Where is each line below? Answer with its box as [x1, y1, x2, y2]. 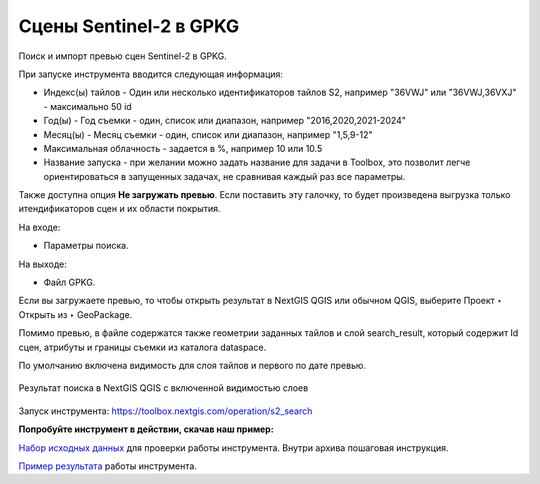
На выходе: [18, 258, 67, 270]
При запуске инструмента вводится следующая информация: [18, 68, 284, 80]
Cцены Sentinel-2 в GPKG [18, 15, 240, 37]
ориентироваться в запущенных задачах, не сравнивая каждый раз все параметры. [43, 170, 406, 182]
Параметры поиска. [43, 240, 129, 252]
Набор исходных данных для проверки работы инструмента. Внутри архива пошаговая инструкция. [18, 441, 449, 454]
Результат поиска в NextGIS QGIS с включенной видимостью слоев [18, 382, 309, 394]
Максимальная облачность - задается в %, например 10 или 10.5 [43, 142, 323, 154]
